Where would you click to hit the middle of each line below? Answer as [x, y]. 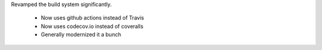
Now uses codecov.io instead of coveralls [92, 26]
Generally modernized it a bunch [81, 35]
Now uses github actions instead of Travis [92, 18]
